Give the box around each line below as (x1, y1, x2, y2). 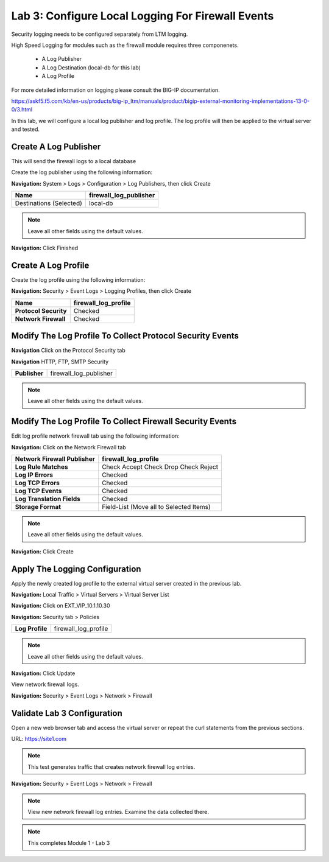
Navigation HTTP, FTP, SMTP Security (11, 358, 109, 365)
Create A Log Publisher (11, 141, 101, 152)
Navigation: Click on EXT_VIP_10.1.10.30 (11, 602, 110, 609)
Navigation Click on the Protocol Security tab (11, 347, 126, 354)
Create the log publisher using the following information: (11, 169, 153, 176)
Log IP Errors (15, 471, 53, 479)
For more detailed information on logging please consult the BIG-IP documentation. (11, 86, 221, 94)
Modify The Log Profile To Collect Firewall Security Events (11, 416, 237, 427)
